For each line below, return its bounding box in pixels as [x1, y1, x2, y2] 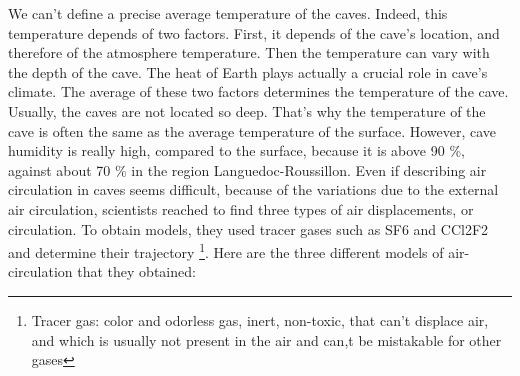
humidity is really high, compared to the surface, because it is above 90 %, [8, 140, 465, 161]
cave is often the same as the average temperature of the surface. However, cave [8, 120, 497, 141]
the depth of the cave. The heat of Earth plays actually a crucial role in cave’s [8, 61, 488, 82]
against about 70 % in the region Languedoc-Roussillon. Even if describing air [8, 159, 487, 180]
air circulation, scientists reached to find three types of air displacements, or [8, 198, 474, 219]
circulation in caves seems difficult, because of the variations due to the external [8, 179, 499, 200]
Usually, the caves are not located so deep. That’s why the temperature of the [8, 100, 486, 121]
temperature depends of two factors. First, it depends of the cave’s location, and [8, 22, 500, 43]
